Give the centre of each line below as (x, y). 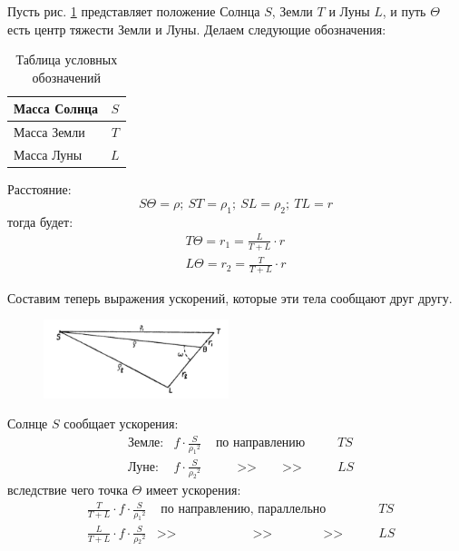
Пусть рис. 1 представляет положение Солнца (134, 11)
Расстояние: (39, 189)
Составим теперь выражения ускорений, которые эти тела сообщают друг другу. (230, 297)
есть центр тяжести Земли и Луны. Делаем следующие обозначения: (197, 29)
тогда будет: (40, 221)
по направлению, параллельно (244, 510)
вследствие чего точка (68, 490)
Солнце (28, 423)
